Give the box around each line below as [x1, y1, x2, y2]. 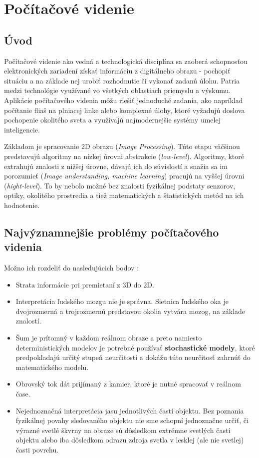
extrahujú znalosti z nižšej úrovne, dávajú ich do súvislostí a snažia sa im [4, 160, 228, 171]
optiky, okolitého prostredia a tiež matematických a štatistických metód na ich [4, 190, 244, 200]
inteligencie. [4, 124, 40, 134]
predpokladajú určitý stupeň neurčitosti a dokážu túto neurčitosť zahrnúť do [15, 352, 251, 362]
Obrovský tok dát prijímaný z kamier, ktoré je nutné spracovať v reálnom [15, 378, 241, 389]
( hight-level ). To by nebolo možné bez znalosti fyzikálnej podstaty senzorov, [4, 180, 236, 190]
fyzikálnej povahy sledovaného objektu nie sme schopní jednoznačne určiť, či [15, 415, 249, 425]
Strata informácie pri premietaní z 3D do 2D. [15, 279, 154, 289]
